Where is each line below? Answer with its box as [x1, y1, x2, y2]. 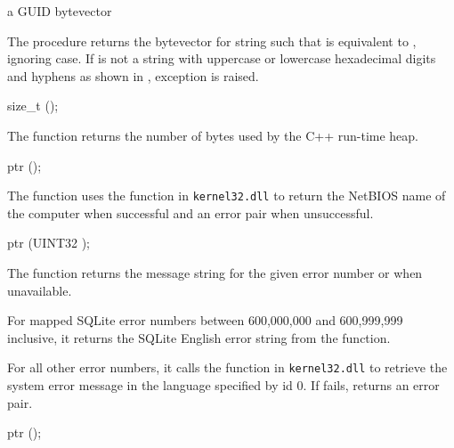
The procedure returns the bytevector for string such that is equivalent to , [7, 31, 417, 50]
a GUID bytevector [7, 2, 112, 20]
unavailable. [7, 281, 72, 299]
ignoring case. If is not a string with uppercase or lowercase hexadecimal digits [7, 49, 436, 68]
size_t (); [7, 96, 59, 115]
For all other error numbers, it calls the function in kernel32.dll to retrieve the [7, 358, 448, 377]
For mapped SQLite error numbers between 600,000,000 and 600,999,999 [7, 311, 403, 330]
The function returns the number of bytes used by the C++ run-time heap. [7, 126, 419, 144]
